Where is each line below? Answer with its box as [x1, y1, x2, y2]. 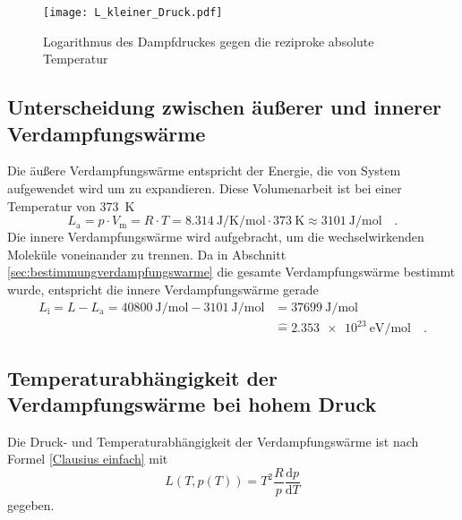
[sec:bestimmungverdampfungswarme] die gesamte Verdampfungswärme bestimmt [7, 262, 456, 281]
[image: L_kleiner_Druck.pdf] [43, 6, 223, 19]
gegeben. [7, 496, 55, 514]
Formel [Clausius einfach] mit [7, 449, 168, 468]
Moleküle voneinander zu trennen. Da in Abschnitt [7, 244, 287, 263]
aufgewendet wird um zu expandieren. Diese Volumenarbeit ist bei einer [7, 179, 402, 198]
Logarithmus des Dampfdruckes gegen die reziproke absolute [43, 31, 374, 50]
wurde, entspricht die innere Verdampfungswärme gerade [7, 280, 319, 298]
